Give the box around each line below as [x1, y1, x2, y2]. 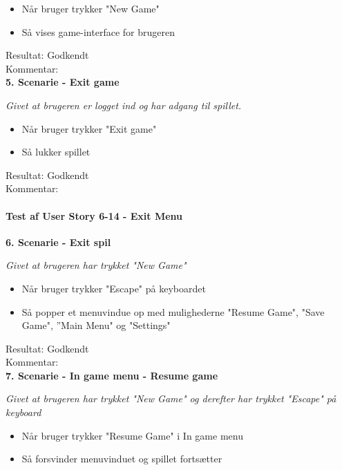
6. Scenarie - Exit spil [6, 234, 111, 249]
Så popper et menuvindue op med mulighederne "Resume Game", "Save [21, 304, 325, 319]
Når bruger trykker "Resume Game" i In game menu [21, 428, 243, 442]
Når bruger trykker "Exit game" [21, 121, 157, 135]
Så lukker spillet [21, 144, 91, 159]
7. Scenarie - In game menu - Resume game [6, 368, 218, 382]
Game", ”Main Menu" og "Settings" [21, 318, 171, 332]
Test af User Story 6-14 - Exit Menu [6, 208, 183, 223]
